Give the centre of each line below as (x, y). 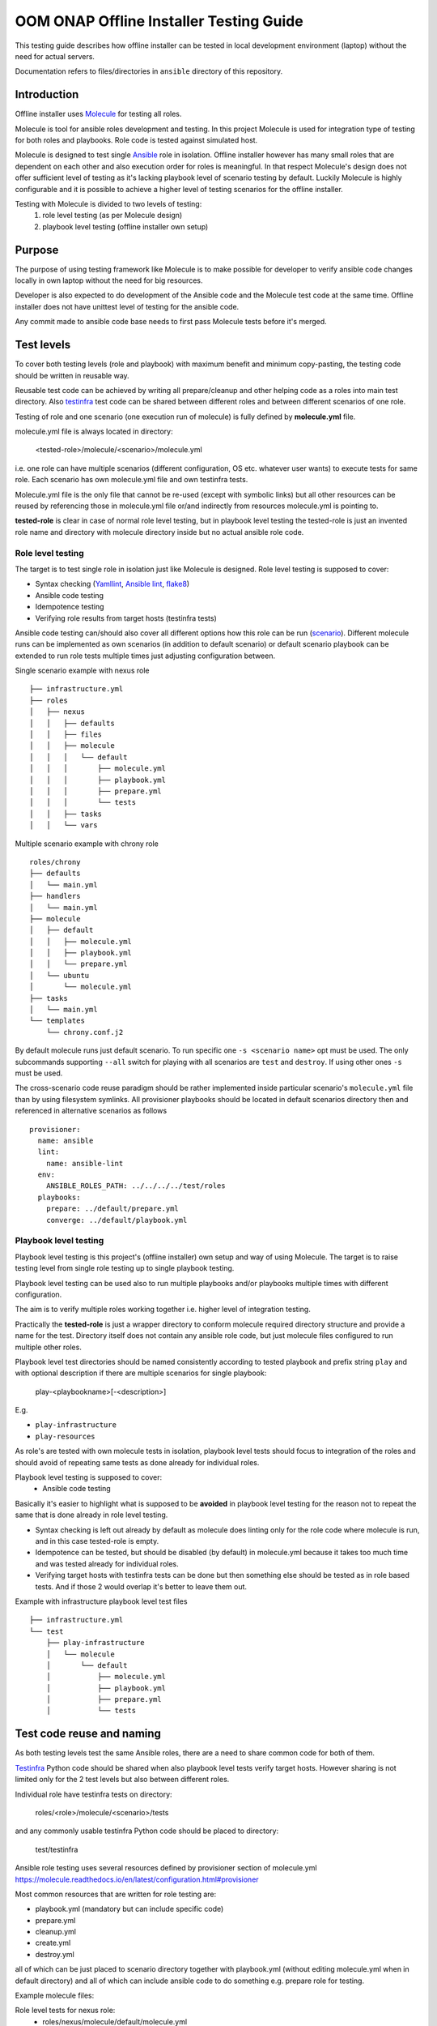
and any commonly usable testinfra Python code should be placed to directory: (147, 1831)
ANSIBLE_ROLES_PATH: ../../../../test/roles (136, 1186)
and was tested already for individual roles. (107, 1563)
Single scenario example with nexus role (82, 671)
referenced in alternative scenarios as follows (91, 1111)
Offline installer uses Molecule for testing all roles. (98, 114)
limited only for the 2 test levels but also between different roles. (122, 1780)
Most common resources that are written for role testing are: (116, 1894)
